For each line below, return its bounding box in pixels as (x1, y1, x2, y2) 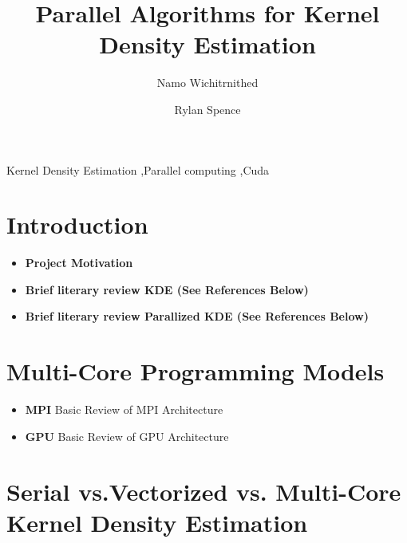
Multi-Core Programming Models (6, 355, 385, 388)
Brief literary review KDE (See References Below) (25, 281, 309, 297)
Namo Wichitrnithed (156, 74, 259, 91)
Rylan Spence (174, 100, 241, 117)
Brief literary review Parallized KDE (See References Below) (25, 308, 369, 325)
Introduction (6, 208, 148, 241)
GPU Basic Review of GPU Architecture (25, 427, 229, 444)
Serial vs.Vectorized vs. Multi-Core (6, 474, 401, 507)
